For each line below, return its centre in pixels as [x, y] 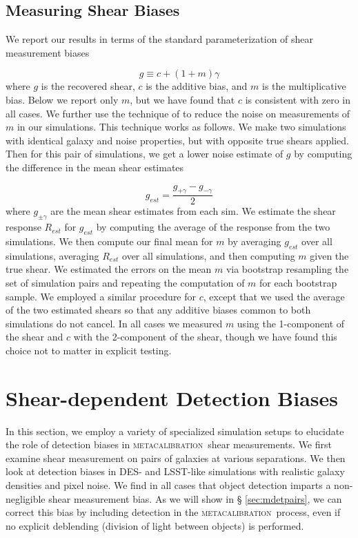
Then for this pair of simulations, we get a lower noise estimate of [145, 154]
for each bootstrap [298, 282]
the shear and [34, 337]
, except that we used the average [274, 296]
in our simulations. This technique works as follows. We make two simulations [181, 127]
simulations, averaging [52, 255]
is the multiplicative [304, 86]
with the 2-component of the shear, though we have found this [205, 337]
